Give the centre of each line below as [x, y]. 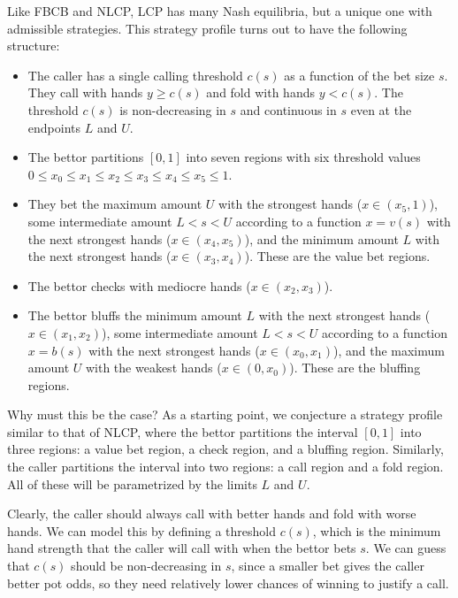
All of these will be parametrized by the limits [132, 483]
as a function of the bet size [359, 75]
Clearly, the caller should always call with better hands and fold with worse [212, 514]
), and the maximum [389, 350]
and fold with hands [260, 92]
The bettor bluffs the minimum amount [135, 315]
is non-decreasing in [173, 109]
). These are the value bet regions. [337, 256]
